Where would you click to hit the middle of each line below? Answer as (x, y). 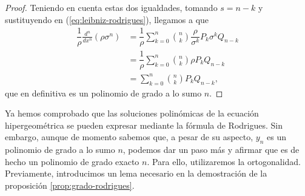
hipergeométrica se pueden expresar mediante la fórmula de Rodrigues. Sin (144, 125)
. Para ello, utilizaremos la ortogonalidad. (224, 161)
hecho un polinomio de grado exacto (72, 161)
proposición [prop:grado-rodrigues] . (70, 185)
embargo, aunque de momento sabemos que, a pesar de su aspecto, (129, 137)
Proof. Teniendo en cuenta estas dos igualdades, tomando (111, 7)
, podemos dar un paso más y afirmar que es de (211, 150)
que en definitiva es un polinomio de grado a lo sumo (103, 93)
